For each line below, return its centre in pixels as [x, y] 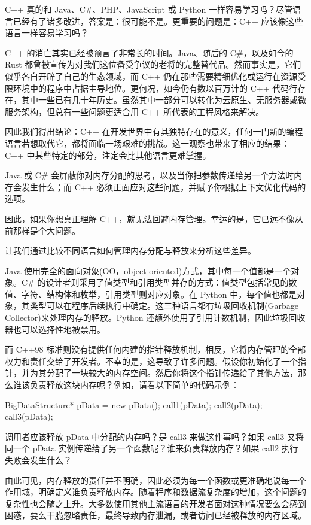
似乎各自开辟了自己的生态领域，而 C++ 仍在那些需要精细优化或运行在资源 [151, 76]
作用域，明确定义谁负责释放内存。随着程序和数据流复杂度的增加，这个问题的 [155, 492]
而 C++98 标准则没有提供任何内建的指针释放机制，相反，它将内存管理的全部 [155, 349]
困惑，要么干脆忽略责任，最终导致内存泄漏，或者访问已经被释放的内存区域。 [155, 515]
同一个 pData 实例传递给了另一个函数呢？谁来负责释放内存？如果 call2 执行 [152, 448]
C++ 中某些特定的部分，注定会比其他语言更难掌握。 [108, 155]
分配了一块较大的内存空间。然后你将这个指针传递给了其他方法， [172, 373]
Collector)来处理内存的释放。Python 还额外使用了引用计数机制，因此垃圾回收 [155, 318]
